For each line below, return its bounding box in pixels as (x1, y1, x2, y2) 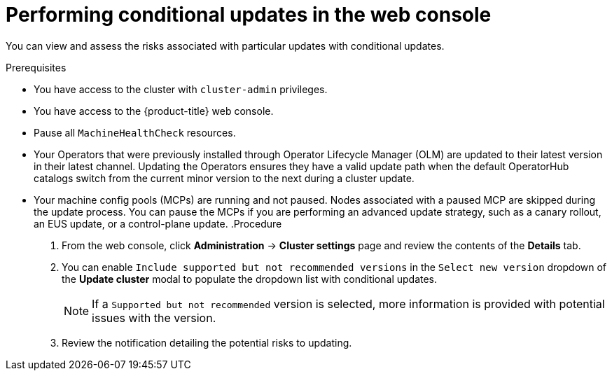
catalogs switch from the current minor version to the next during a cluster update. (34, 172, 415, 184)
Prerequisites (6, 61, 67, 74)
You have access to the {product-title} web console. (34, 104, 274, 117)
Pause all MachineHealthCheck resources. (34, 126, 236, 139)
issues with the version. (92, 310, 216, 325)
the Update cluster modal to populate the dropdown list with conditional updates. (62, 272, 438, 285)
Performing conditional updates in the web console (6, 3, 492, 27)
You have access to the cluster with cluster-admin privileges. (34, 83, 328, 95)
